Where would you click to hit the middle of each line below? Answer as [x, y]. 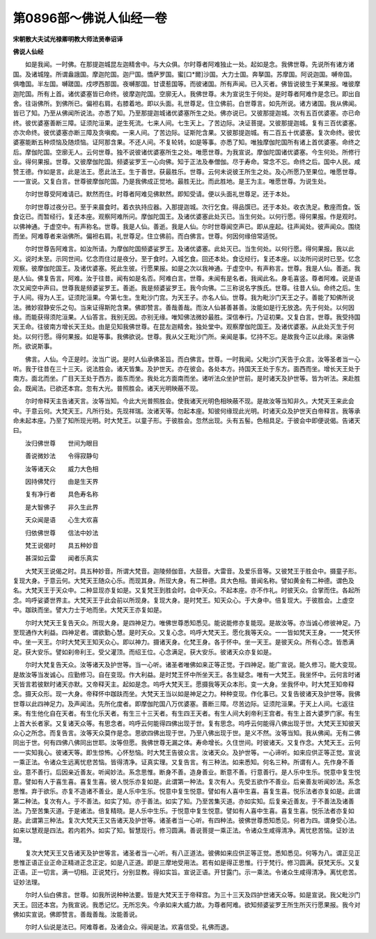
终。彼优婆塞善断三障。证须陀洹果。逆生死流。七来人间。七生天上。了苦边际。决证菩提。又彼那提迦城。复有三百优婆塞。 [187, 123]
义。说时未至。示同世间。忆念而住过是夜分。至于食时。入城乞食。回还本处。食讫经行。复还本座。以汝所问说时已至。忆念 [187, 258]
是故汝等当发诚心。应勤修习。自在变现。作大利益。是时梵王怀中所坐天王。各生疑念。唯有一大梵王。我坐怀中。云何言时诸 [187, 674]
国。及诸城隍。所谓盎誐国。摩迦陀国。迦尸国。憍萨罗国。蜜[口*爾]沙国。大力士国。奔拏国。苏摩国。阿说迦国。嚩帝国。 [185, 74]
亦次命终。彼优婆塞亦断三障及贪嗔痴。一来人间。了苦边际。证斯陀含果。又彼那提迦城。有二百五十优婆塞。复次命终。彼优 [187, 133]
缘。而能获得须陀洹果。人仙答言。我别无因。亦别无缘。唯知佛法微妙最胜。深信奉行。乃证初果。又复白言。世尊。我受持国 [187, 317]
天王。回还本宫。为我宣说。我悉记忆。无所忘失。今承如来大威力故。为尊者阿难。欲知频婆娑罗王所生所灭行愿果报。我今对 [187, 904]
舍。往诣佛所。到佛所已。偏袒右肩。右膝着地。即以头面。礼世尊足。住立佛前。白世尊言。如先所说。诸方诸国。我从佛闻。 [187, 103]
